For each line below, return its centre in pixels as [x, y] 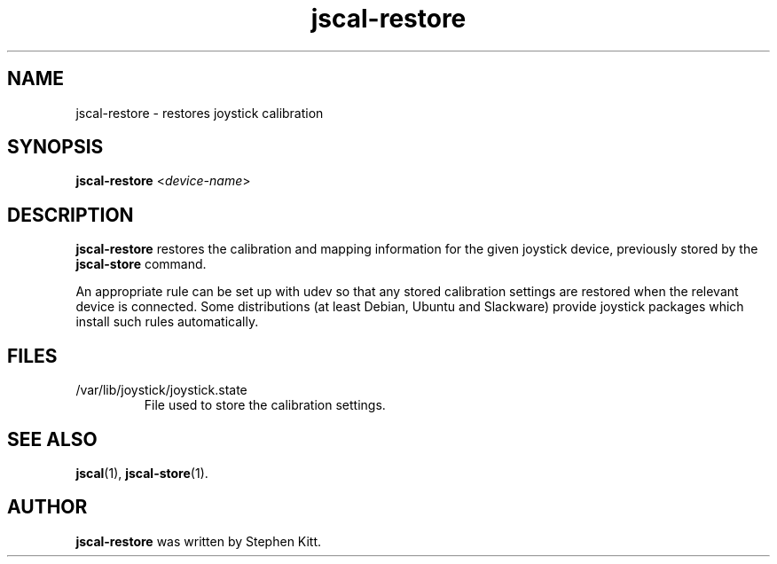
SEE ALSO [52, 439]
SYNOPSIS [55, 147]
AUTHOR [47, 507]
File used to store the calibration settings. [265, 405]
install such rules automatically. [167, 322]
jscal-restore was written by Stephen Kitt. [199, 541]
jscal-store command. [141, 264]
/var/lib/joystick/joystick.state [161, 390]
